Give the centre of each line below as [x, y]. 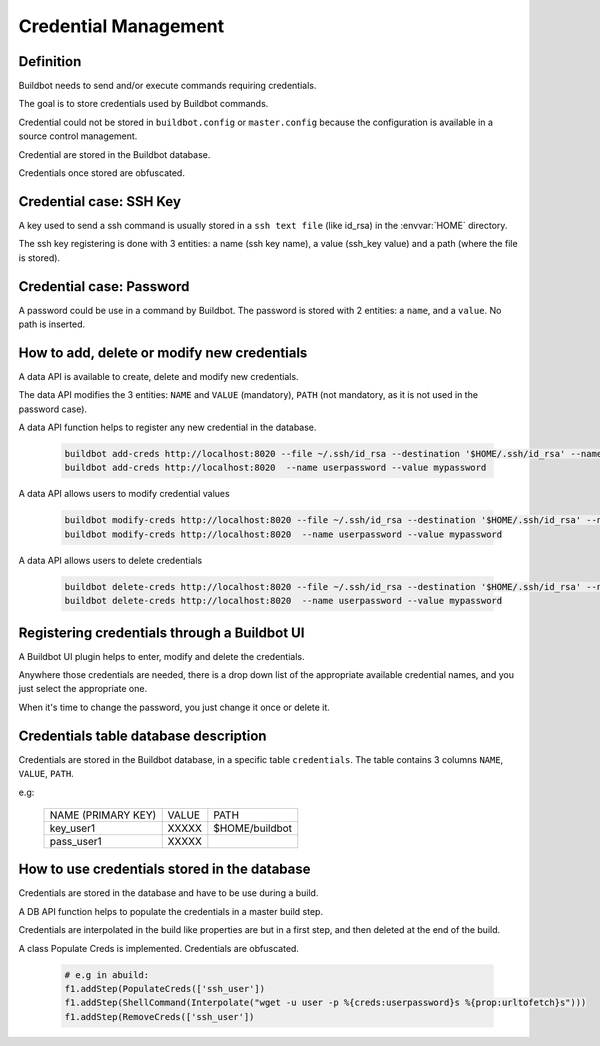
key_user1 [72, 828]
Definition [50, 61]
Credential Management [121, 26]
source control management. [78, 136]
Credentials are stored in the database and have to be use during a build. [168, 893]
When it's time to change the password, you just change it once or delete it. [174, 707]
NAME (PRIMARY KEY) [103, 815]
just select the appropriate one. [83, 689]
